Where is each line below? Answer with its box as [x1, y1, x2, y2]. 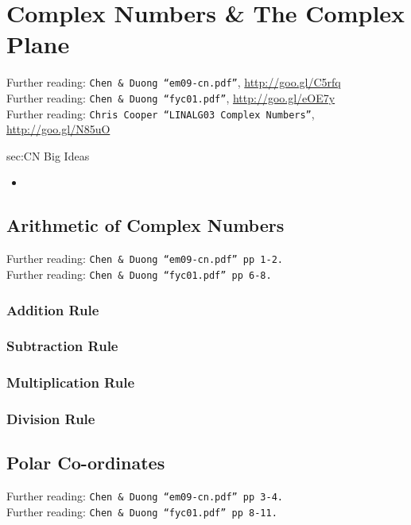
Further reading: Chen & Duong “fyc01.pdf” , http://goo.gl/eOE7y [6, 89, 335, 106]
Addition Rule [6, 299, 99, 319]
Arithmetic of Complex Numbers [6, 213, 285, 237]
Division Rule [6, 409, 95, 429]
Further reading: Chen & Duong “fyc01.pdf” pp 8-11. [6, 503, 277, 519]
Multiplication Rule [6, 373, 135, 392]
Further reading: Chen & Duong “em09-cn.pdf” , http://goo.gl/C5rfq [6, 74, 341, 91]
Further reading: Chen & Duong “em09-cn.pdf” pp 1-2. [6, 250, 283, 267]
